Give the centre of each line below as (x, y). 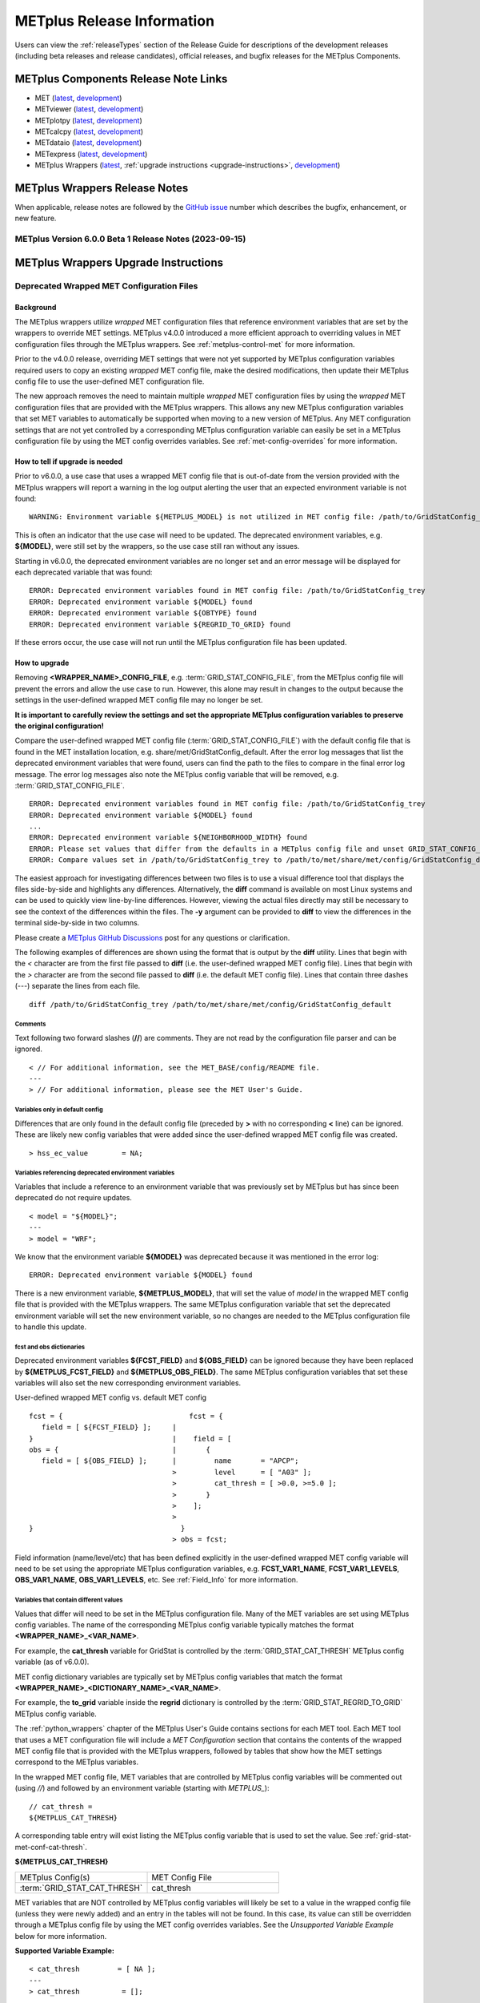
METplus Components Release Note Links (121, 79)
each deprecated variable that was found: (84, 572)
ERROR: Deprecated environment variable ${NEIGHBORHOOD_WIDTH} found (168, 838)
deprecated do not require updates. (73, 1198)
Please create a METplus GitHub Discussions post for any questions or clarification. (152, 937)
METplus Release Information (115, 21)
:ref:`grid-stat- (388, 1836)
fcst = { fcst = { (126, 1416)
